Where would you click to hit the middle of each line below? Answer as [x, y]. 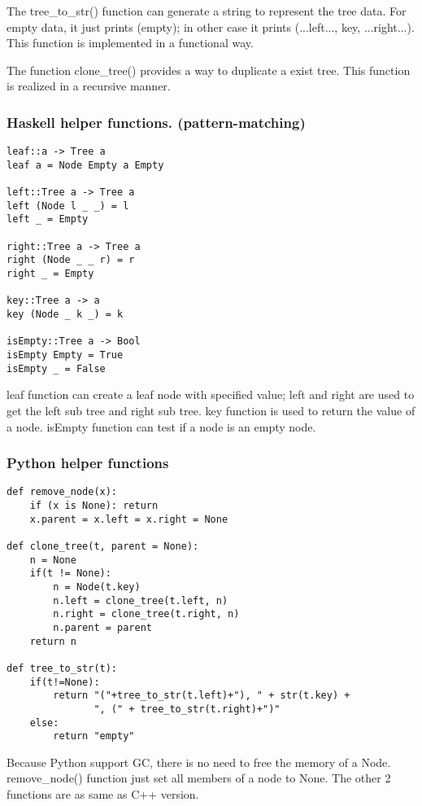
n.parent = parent [102, 627]
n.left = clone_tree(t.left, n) [141, 600]
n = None [53, 560]
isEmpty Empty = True [65, 355]
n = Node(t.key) [97, 587]
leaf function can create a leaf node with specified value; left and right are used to [211, 394]
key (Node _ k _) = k [65, 315]
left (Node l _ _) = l [68, 206]
